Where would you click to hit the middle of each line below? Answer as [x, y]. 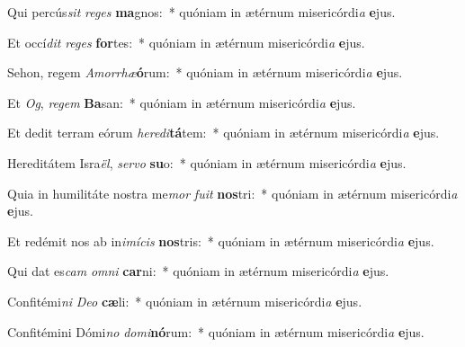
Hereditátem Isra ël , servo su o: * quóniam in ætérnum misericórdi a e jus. [207, 162]
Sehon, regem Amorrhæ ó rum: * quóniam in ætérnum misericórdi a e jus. [205, 72]
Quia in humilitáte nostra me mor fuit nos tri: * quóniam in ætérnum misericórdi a [232, 193]
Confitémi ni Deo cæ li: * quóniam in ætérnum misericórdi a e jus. [185, 301]
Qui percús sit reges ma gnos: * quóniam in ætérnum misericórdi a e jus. [201, 12]
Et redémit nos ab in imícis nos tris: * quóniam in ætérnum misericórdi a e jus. [221, 240]
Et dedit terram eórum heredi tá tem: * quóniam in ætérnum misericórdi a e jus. [224, 133]
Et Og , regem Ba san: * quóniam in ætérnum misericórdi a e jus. [182, 102]
